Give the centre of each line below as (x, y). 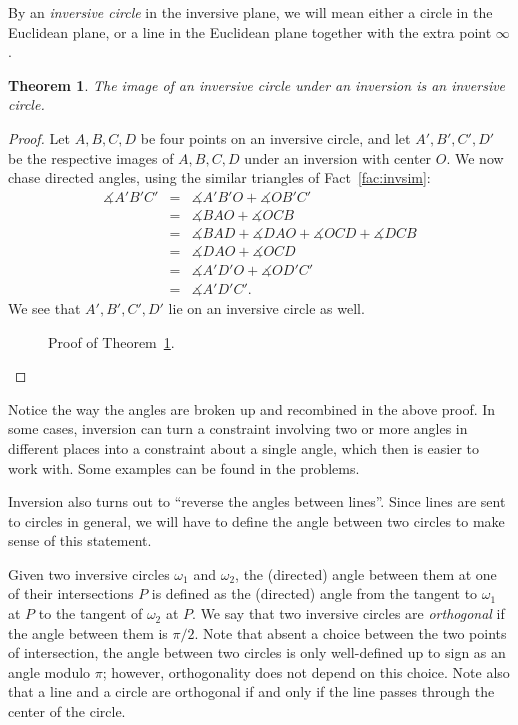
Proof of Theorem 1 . (111, 341)
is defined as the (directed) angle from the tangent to (314, 593)
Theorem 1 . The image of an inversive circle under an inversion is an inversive (257, 84)
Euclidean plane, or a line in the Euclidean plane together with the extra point (250, 31)
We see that (44, 307)
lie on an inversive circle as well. (266, 307)
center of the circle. (67, 711)
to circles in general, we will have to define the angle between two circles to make (256, 520)
